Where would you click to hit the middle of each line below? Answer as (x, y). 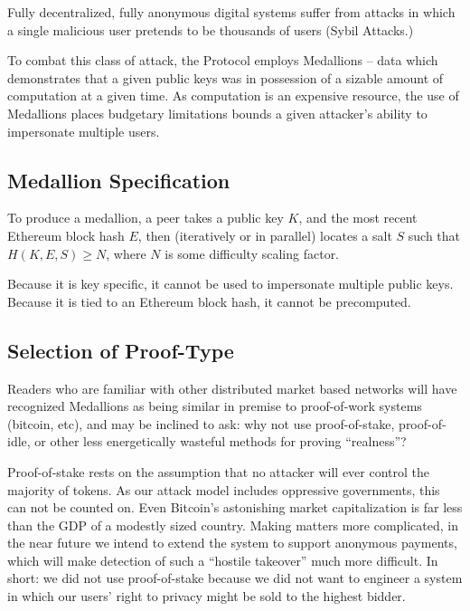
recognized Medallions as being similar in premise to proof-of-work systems (215, 406)
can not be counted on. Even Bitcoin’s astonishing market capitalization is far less (235, 507)
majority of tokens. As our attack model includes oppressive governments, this (224, 489)
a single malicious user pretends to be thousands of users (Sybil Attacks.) (211, 29)
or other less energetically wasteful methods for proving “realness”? (221, 441)
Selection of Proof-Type (121, 350)
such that (434, 235)
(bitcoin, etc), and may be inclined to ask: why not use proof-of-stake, (201, 423)
